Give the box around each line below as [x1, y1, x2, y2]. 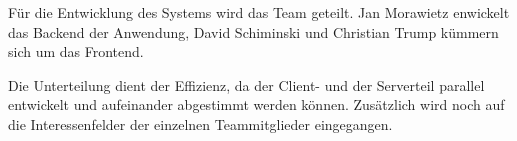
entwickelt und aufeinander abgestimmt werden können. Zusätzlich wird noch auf [8, 94, 505, 115]
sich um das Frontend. [8, 41, 144, 62]
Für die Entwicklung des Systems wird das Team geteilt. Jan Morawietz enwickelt [8, 2, 510, 22]
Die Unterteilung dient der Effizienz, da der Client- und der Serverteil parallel [8, 74, 485, 95]
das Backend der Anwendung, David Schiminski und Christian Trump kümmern [8, 21, 499, 42]
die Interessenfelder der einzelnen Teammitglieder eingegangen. [8, 113, 393, 134]
